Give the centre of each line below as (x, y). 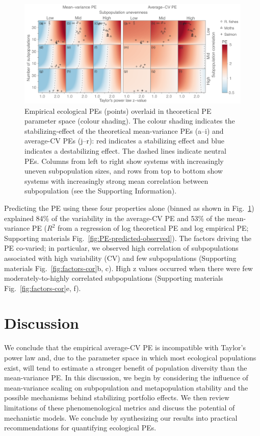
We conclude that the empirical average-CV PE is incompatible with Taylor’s (125, 347)
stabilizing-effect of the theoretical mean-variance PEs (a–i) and (124, 130)
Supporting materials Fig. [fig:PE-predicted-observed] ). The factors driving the (128, 238)
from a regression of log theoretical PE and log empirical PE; (153, 228)
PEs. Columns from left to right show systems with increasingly (124, 161)
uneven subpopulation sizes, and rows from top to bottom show (124, 171)
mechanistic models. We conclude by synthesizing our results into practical (121, 417)
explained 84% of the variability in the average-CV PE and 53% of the (114, 218)
